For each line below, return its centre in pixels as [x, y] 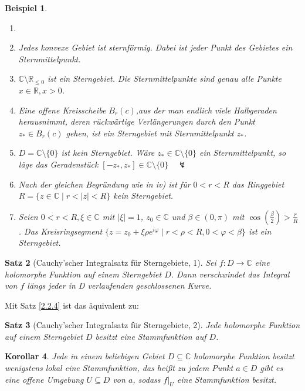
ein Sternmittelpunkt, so [243, 153]
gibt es [272, 368]
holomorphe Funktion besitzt [244, 356]
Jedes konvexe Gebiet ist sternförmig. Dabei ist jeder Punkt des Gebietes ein [155, 47]
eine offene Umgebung [44, 379]
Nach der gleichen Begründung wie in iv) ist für [104, 184]
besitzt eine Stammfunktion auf [151, 336]
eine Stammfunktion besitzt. [227, 379]
